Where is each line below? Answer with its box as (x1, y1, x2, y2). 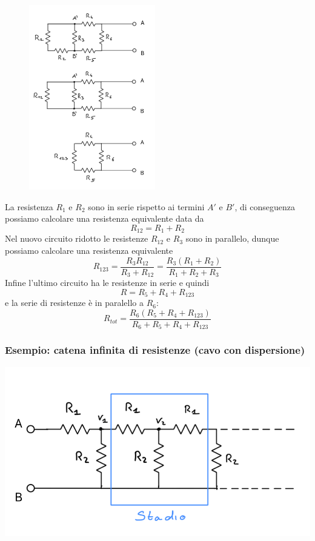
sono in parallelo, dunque (185, 232, 279, 245)
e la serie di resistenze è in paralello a (5, 296, 144, 309)
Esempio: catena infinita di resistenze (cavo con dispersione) (5, 342, 305, 357)
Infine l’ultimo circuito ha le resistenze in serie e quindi (5, 276, 210, 289)
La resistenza (5, 200, 53, 213)
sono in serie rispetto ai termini (88, 200, 205, 213)
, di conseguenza (234, 200, 295, 213)
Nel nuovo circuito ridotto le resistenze (5, 232, 148, 245)
